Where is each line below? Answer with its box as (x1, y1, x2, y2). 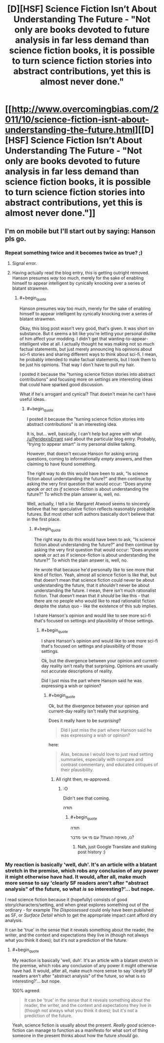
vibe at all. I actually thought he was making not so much (40, 341, 155, 347)
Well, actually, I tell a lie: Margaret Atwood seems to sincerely (26, 501, 150, 507)
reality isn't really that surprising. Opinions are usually (50, 663, 158, 669)
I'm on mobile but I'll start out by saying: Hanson (5, 227, 155, 235)
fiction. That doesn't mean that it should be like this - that (34, 593, 149, 599)
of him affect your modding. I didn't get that (19, 336, 107, 342)
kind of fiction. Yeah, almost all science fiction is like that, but (34, 572, 157, 578)
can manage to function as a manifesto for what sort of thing (26, 1027, 148, 1033)
